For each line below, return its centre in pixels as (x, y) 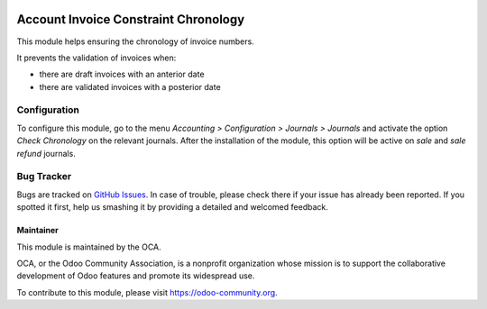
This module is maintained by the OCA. (89, 247)
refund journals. (46, 153)
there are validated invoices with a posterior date (130, 86)
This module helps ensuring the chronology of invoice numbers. (135, 41)
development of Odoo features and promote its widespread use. (136, 276)
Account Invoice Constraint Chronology (131, 19)
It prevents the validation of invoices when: (96, 58)
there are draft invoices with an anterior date (122, 74)
